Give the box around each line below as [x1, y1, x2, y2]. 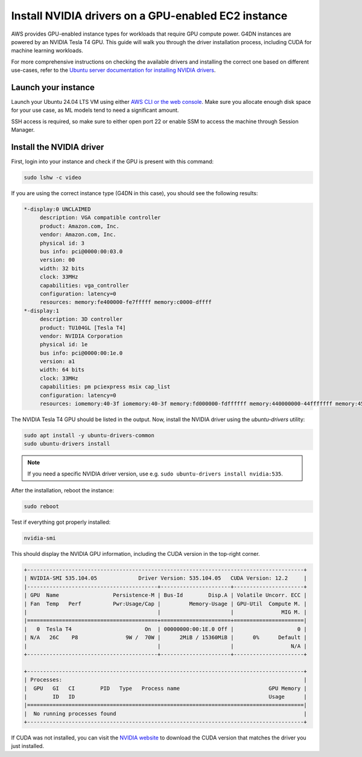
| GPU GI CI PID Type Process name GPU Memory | [24, 685, 307, 692]
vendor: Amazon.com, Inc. [39, 231, 117, 238]
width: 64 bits [39, 366, 84, 373]
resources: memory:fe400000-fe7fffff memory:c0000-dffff [39, 299, 212, 306]
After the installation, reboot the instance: [11, 487, 115, 494]
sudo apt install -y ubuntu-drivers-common [24, 432, 155, 439]
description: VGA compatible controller [39, 214, 161, 221]
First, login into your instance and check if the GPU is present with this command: [11, 158, 214, 166]
